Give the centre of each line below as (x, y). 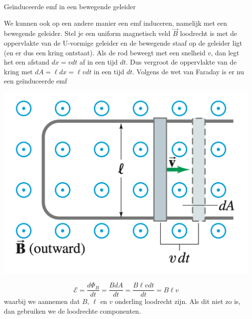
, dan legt (225, 52)
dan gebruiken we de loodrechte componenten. (72, 311)
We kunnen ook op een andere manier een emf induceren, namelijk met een (116, 23)
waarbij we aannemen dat (42, 301)
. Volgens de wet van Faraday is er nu (188, 71)
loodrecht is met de (209, 33)
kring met (18, 71)
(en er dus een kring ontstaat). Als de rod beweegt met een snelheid (105, 52)
